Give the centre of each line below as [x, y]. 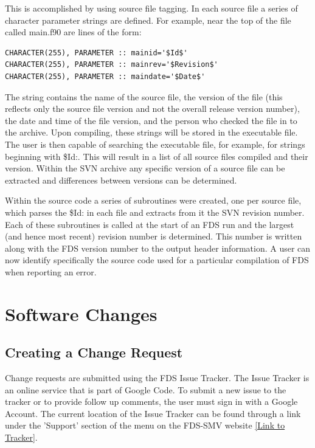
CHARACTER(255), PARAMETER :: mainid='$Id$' [96, 53]
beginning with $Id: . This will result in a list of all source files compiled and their [157, 156]
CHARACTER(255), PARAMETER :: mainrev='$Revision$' [112, 65]
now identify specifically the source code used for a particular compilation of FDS [157, 260]
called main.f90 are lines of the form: [73, 32]
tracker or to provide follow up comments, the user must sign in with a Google [151, 401]
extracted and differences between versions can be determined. [121, 180]
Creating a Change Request [94, 352]
